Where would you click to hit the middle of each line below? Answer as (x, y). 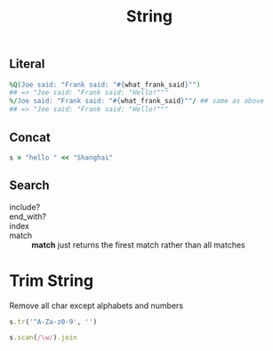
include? (25, 207)
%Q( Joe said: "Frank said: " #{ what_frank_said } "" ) (105, 85)
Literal (27, 64)
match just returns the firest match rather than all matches (139, 245)
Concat (30, 137)
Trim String (52, 280)
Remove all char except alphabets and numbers (96, 306)
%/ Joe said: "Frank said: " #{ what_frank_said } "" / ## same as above (137, 101)
